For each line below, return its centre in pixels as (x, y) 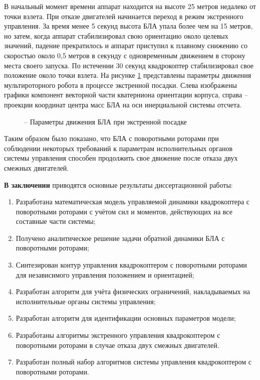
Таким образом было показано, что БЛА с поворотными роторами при (111, 138)
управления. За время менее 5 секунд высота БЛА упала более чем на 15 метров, (128, 26)
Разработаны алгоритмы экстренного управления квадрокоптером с (118, 335)
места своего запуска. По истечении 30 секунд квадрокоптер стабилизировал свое (129, 65)
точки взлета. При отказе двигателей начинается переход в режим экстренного (124, 16)
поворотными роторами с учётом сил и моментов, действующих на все (124, 211)
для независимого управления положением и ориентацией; (105, 274)
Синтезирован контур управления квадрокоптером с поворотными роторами (131, 265)
